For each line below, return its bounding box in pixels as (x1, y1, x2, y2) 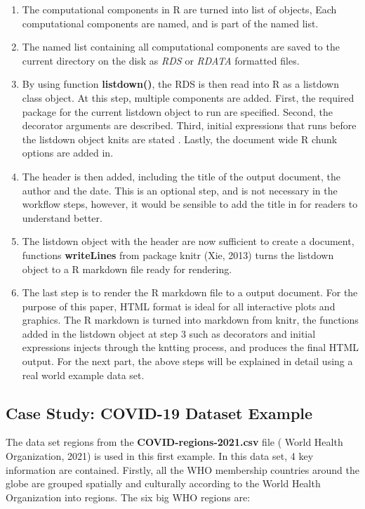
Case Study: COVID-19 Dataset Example (6, 402, 313, 423)
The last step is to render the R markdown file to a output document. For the (22, 285, 358, 300)
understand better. (22, 210, 102, 225)
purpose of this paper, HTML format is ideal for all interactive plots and (22, 298, 336, 313)
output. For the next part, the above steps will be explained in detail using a (22, 354, 353, 369)
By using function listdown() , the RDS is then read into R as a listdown (22, 77, 339, 91)
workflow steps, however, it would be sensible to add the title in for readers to (22, 197, 358, 211)
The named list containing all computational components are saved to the (22, 39, 340, 54)
